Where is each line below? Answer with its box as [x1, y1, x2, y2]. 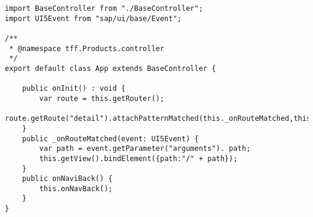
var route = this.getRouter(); [39, 94, 164, 103]
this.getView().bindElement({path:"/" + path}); [39, 154, 238, 163]
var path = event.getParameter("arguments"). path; [39, 144, 251, 153]
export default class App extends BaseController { [5, 64, 216, 73]
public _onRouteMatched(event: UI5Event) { [22, 134, 199, 143]
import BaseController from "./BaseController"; [5, 4, 203, 13]
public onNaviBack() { [22, 174, 113, 183]
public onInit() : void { [22, 84, 126, 93]
